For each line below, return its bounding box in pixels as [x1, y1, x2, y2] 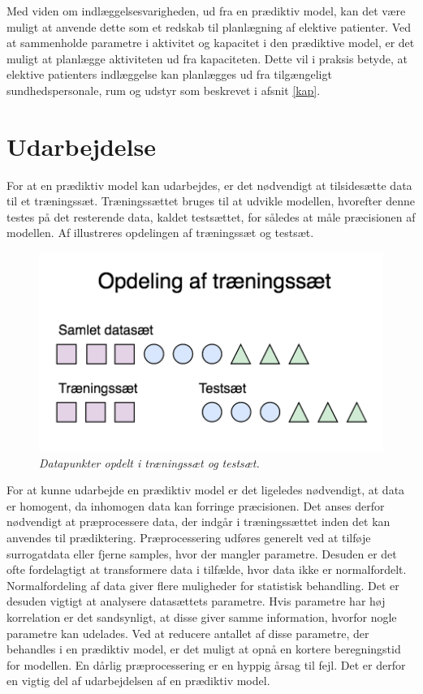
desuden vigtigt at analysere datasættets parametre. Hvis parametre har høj [6, 593, 386, 610]
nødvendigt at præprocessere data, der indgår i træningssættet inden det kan [6, 513, 391, 530]
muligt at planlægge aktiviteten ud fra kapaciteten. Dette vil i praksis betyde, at [6, 50, 408, 67]
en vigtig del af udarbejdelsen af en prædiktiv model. [6, 672, 270, 689]
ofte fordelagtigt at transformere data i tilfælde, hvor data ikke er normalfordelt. [6, 561, 407, 578]
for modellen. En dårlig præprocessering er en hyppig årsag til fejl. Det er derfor [6, 656, 406, 673]
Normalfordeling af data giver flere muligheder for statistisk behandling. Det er [6, 576, 399, 593]
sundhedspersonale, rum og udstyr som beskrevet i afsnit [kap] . [6, 81, 321, 98]
